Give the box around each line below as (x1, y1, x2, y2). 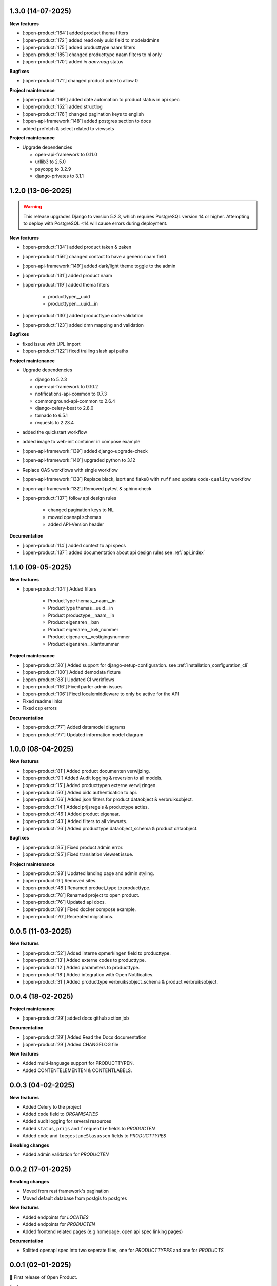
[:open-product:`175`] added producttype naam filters (22, 44, 136, 50)
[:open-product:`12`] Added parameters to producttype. (22, 964, 140, 971)
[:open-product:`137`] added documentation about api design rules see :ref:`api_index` (22, 549, 205, 556)
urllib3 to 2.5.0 (35, 158, 66, 165)
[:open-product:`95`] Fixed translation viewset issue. (22, 851, 133, 858)
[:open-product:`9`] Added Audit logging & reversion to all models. (22, 775, 163, 781)
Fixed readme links (22, 698, 63, 704)
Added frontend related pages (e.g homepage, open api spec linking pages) (22, 1228, 183, 1235)
